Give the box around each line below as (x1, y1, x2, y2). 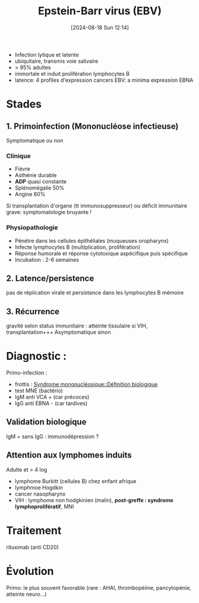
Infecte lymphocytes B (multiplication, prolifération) (14, 243, 141, 251)
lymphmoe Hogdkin (14, 484, 64, 491)
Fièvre (14, 165, 31, 172)
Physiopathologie (6, 224, 58, 232)
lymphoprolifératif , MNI (14, 503, 74, 510)
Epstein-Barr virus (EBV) (37, 4, 162, 18)
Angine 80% (14, 191, 46, 198)
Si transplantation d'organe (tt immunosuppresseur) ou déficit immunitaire (6, 202, 188, 209)
